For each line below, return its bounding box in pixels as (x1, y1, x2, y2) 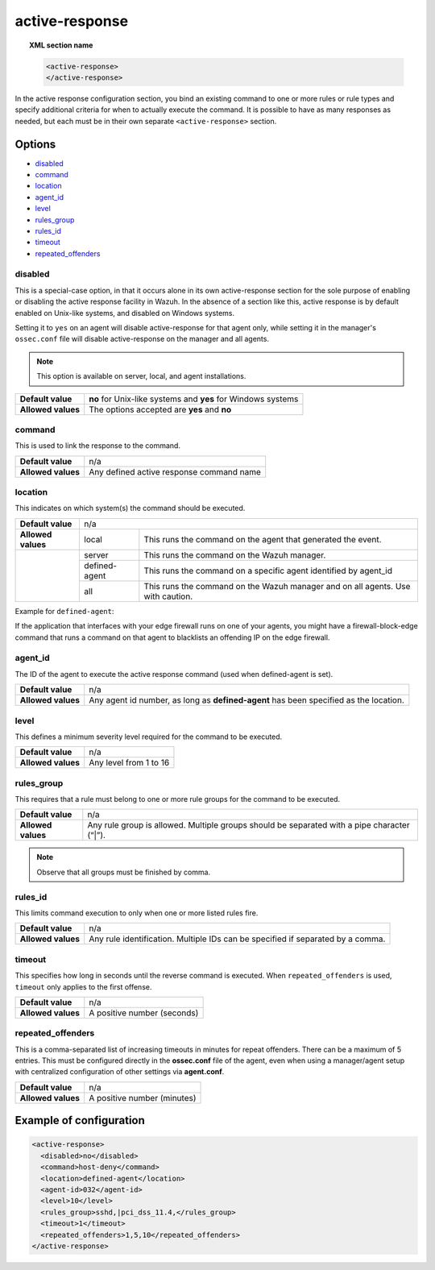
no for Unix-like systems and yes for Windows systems (89, 393, 299, 405)
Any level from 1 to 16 (89, 757, 170, 769)
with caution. (143, 591, 193, 602)
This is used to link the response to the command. (14, 441, 181, 450)
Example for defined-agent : (14, 606, 114, 616)
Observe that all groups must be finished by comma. (36, 867, 211, 877)
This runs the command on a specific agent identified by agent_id (143, 565, 392, 576)
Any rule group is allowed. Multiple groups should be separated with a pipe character (87, 820, 410, 831)
